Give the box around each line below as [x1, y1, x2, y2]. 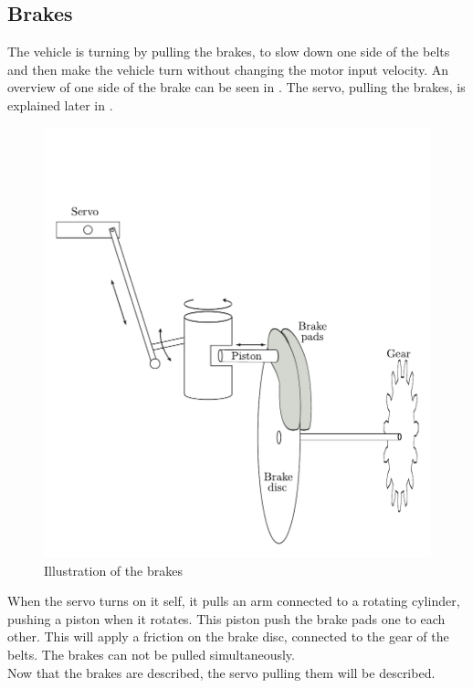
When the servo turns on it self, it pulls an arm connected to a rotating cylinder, [7, 591, 460, 610]
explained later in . [7, 95, 113, 114]
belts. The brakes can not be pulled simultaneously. [7, 645, 295, 664]
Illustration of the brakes [44, 560, 183, 579]
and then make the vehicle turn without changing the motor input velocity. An [7, 59, 449, 78]
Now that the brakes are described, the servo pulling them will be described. [7, 662, 436, 682]
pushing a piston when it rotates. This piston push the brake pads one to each [7, 609, 446, 628]
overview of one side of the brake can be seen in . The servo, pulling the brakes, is [7, 78, 466, 97]
